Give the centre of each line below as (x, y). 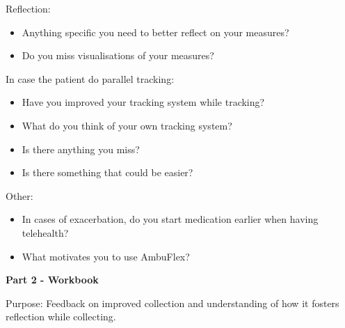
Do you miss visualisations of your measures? (118, 55)
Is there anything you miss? (81, 149)
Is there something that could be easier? (107, 172)
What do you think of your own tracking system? (127, 125)
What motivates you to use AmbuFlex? (106, 256)
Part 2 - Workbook (52, 280)
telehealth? (45, 232)
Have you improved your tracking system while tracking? (143, 102)
